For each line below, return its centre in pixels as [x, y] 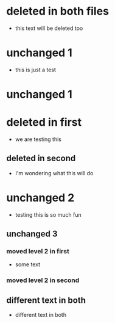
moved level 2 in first [38, 252]
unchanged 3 [32, 234]
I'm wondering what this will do [54, 173]
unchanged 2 [40, 198]
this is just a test [36, 70]
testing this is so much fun [48, 214]
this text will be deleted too [49, 28]
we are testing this [38, 139]
